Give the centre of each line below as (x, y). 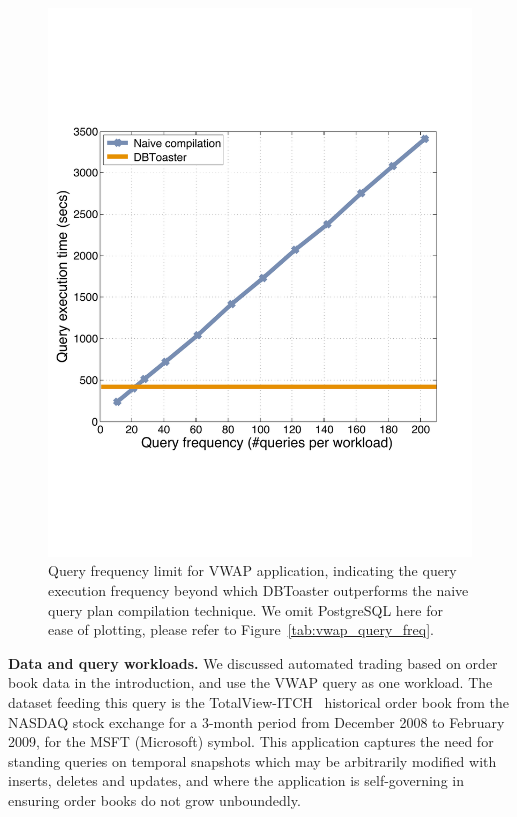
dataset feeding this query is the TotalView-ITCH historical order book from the (259, 702)
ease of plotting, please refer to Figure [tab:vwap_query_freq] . (241, 629)
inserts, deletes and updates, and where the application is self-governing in (236, 780)
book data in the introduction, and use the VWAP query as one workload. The (250, 682)
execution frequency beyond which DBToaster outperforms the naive (258, 590)
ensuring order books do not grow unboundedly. (154, 800)
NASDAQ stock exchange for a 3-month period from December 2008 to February (256, 721)
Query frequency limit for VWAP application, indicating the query (252, 570)
